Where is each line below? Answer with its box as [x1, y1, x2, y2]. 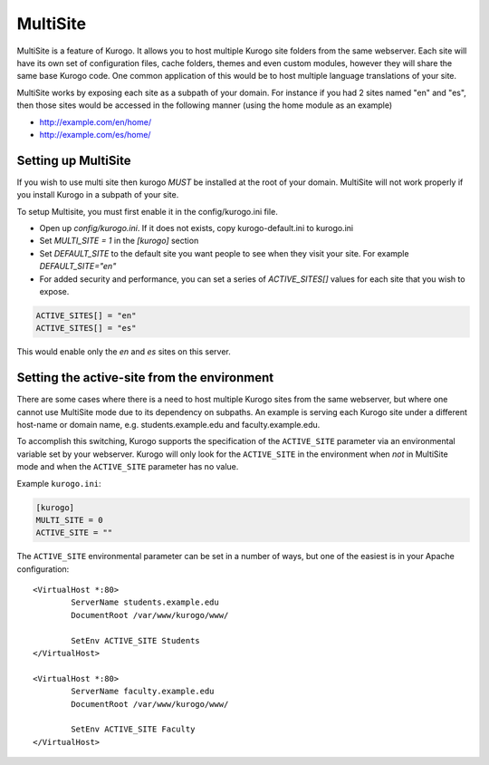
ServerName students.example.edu [71, 597, 219, 607]
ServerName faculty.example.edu [71, 686, 215, 697]
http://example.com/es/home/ [39, 129, 151, 140]
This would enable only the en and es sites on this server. [16, 346, 231, 357]
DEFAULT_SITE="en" [39, 261, 117, 272]
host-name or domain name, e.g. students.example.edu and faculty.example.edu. [16, 419, 321, 430]
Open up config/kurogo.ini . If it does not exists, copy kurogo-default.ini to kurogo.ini [39, 222, 353, 233]
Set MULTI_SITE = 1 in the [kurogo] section [39, 236, 199, 247]
